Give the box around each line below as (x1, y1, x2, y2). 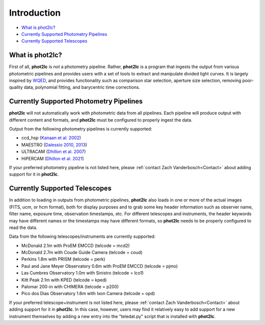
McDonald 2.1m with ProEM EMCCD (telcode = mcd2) (21, 243, 130, 249)
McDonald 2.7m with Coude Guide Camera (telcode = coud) (21, 250, 143, 255)
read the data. (9, 225, 38, 230)
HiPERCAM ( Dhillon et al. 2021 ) (21, 155, 84, 161)
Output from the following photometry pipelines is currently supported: (9, 126, 152, 132)
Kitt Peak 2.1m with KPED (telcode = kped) (21, 277, 107, 283)
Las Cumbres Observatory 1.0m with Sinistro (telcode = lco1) (21, 270, 144, 276)
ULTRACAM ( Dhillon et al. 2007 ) (21, 149, 86, 154)
